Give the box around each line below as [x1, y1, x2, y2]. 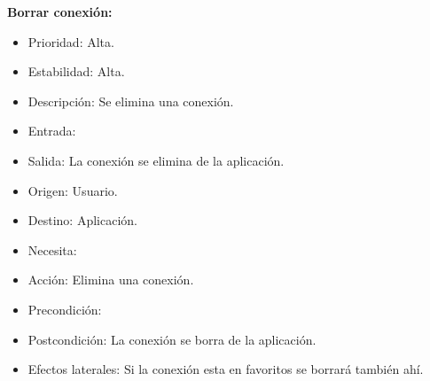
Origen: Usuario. [27, 181, 118, 199]
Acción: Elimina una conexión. [27, 270, 194, 289]
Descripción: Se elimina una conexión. [27, 91, 234, 110]
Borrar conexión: [7, 3, 113, 20]
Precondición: [27, 299, 102, 318]
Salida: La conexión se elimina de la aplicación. [27, 151, 285, 169]
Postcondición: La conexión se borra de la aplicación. [27, 330, 317, 348]
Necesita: [27, 240, 77, 259]
